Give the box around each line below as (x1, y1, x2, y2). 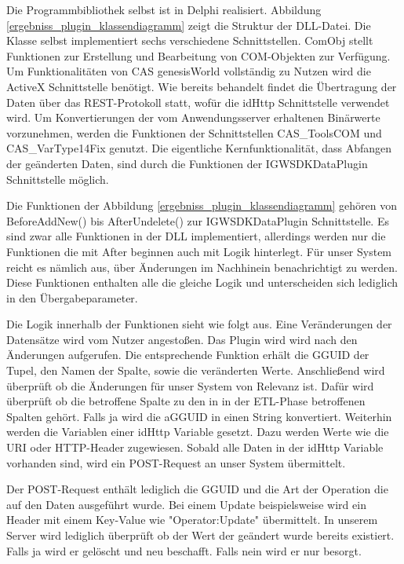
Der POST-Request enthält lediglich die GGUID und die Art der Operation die (6, 481, 388, 497)
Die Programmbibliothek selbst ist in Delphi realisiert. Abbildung (6, 2, 322, 17)
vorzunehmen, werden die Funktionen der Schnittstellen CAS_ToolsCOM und (6, 124, 382, 141)
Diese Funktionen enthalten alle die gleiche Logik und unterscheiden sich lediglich (6, 274, 399, 291)
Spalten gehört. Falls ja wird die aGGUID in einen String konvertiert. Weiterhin (6, 408, 392, 424)
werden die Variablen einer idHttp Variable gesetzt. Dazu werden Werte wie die (6, 423, 389, 440)
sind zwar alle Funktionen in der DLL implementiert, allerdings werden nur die (6, 228, 386, 244)
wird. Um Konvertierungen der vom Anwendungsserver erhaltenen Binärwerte (6, 109, 380, 126)
